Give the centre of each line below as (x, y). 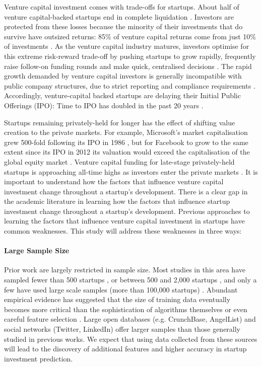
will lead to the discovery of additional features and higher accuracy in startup (125, 349)
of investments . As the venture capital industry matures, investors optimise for (127, 46)
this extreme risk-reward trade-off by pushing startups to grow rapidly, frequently (130, 56)
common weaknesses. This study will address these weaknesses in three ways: (123, 231)
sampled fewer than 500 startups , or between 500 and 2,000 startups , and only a (130, 280)
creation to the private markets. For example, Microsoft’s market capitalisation (126, 132)
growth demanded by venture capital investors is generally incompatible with (123, 76)
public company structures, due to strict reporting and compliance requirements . (130, 85)
